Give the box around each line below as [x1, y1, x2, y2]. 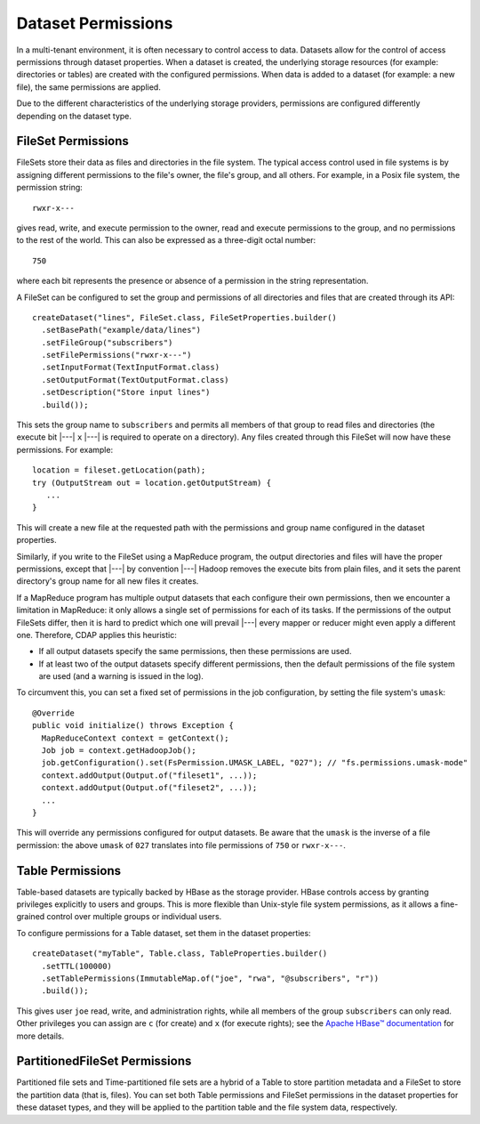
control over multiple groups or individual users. [46, 911, 222, 922]
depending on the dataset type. [16, 110, 132, 121]
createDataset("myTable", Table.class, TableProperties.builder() [32, 949, 328, 958]
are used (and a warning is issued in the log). [38, 671, 204, 682]
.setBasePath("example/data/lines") [41, 325, 202, 336]
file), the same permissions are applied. [16, 81, 162, 93]
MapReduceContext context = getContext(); [41, 732, 230, 743]
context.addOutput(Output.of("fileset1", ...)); [41, 770, 258, 780]
